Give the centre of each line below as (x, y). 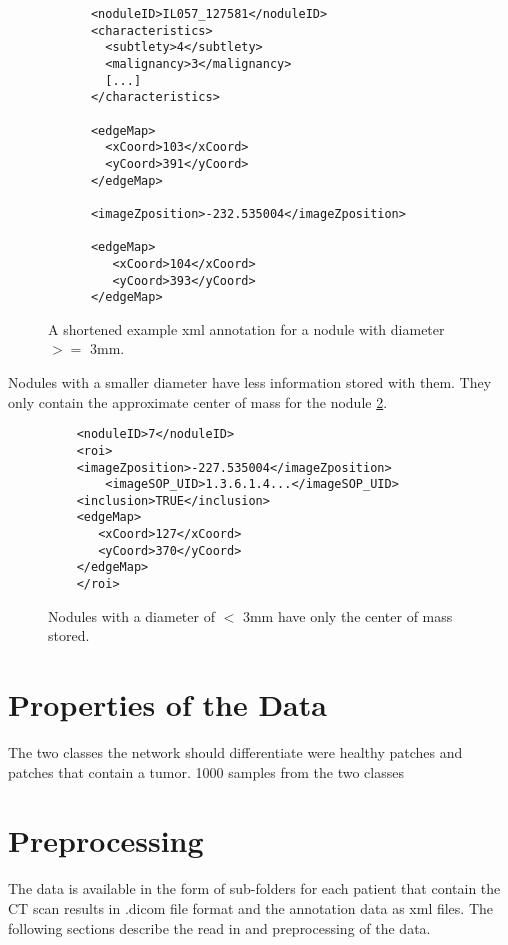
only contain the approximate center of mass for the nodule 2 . (198, 401)
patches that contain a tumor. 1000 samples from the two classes (206, 771)
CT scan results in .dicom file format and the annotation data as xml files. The (251, 907)
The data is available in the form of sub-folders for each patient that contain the (254, 888)
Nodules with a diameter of (131, 615)
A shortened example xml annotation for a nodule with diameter (246, 328)
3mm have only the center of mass (347, 615)
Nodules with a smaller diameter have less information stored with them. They (250, 382)
